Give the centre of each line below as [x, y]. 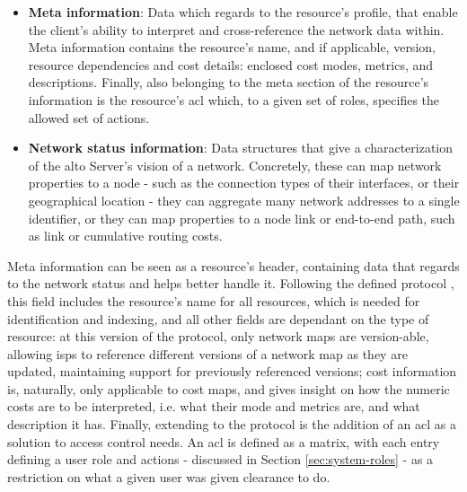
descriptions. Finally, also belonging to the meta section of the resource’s [229, 82]
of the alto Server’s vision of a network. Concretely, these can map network [235, 165]
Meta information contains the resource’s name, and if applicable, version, [232, 47]
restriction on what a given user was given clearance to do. [169, 476]
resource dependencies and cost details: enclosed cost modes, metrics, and [231, 64]
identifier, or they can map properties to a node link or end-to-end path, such [242, 218]
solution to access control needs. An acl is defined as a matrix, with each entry [224, 441]
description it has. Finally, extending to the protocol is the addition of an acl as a [232, 424]
